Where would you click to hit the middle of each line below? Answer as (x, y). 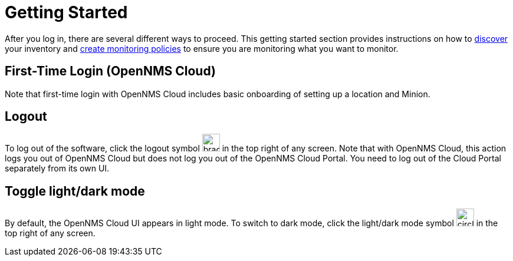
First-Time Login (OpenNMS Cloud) (110, 71)
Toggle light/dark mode (75, 191)
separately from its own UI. (57, 169)
